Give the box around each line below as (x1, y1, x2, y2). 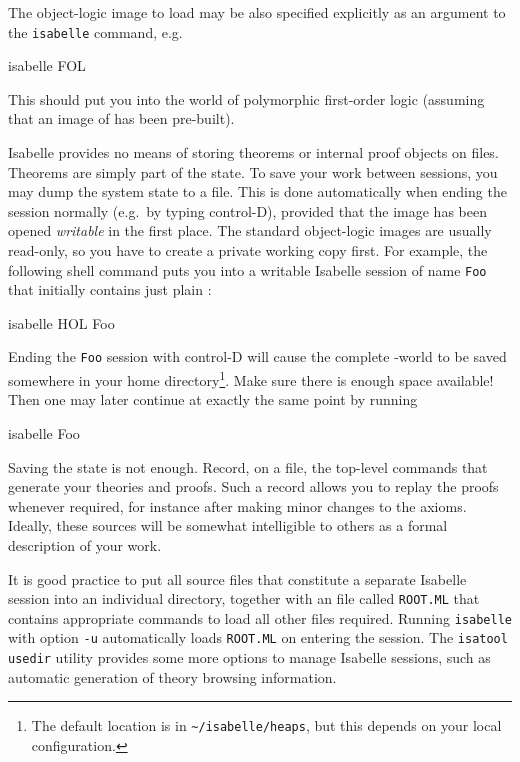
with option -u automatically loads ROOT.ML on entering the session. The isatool (8, 627, 508, 648)
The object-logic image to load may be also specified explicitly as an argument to (8, 2, 506, 22)
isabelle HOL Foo (8, 312, 115, 333)
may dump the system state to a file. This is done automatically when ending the (8, 181, 507, 202)
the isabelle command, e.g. (8, 21, 183, 42)
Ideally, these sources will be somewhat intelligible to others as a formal (8, 515, 448, 536)
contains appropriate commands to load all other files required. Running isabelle (8, 607, 512, 628)
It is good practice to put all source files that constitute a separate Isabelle (8, 568, 467, 589)
